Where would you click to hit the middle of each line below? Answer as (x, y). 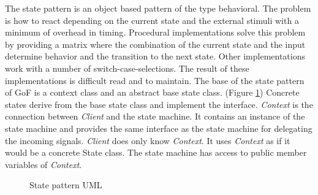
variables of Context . (44, 164)
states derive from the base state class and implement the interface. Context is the (159, 104)
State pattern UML (66, 185)
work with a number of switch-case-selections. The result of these (127, 68)
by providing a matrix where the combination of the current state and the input (155, 44)
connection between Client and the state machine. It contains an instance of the (155, 116)
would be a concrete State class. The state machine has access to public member (156, 152)
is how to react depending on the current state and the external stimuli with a (152, 20)
